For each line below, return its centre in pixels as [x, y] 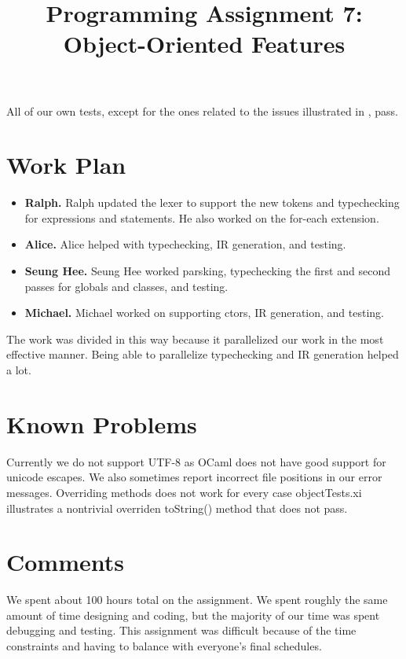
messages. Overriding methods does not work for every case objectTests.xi [184, 492]
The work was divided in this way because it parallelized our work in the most [195, 339]
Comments [65, 562]
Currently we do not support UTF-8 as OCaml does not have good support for [196, 461]
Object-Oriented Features [204, 44]
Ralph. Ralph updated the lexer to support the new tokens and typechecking [212, 202]
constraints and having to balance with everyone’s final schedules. [164, 646]
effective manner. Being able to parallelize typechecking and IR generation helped [203, 354]
